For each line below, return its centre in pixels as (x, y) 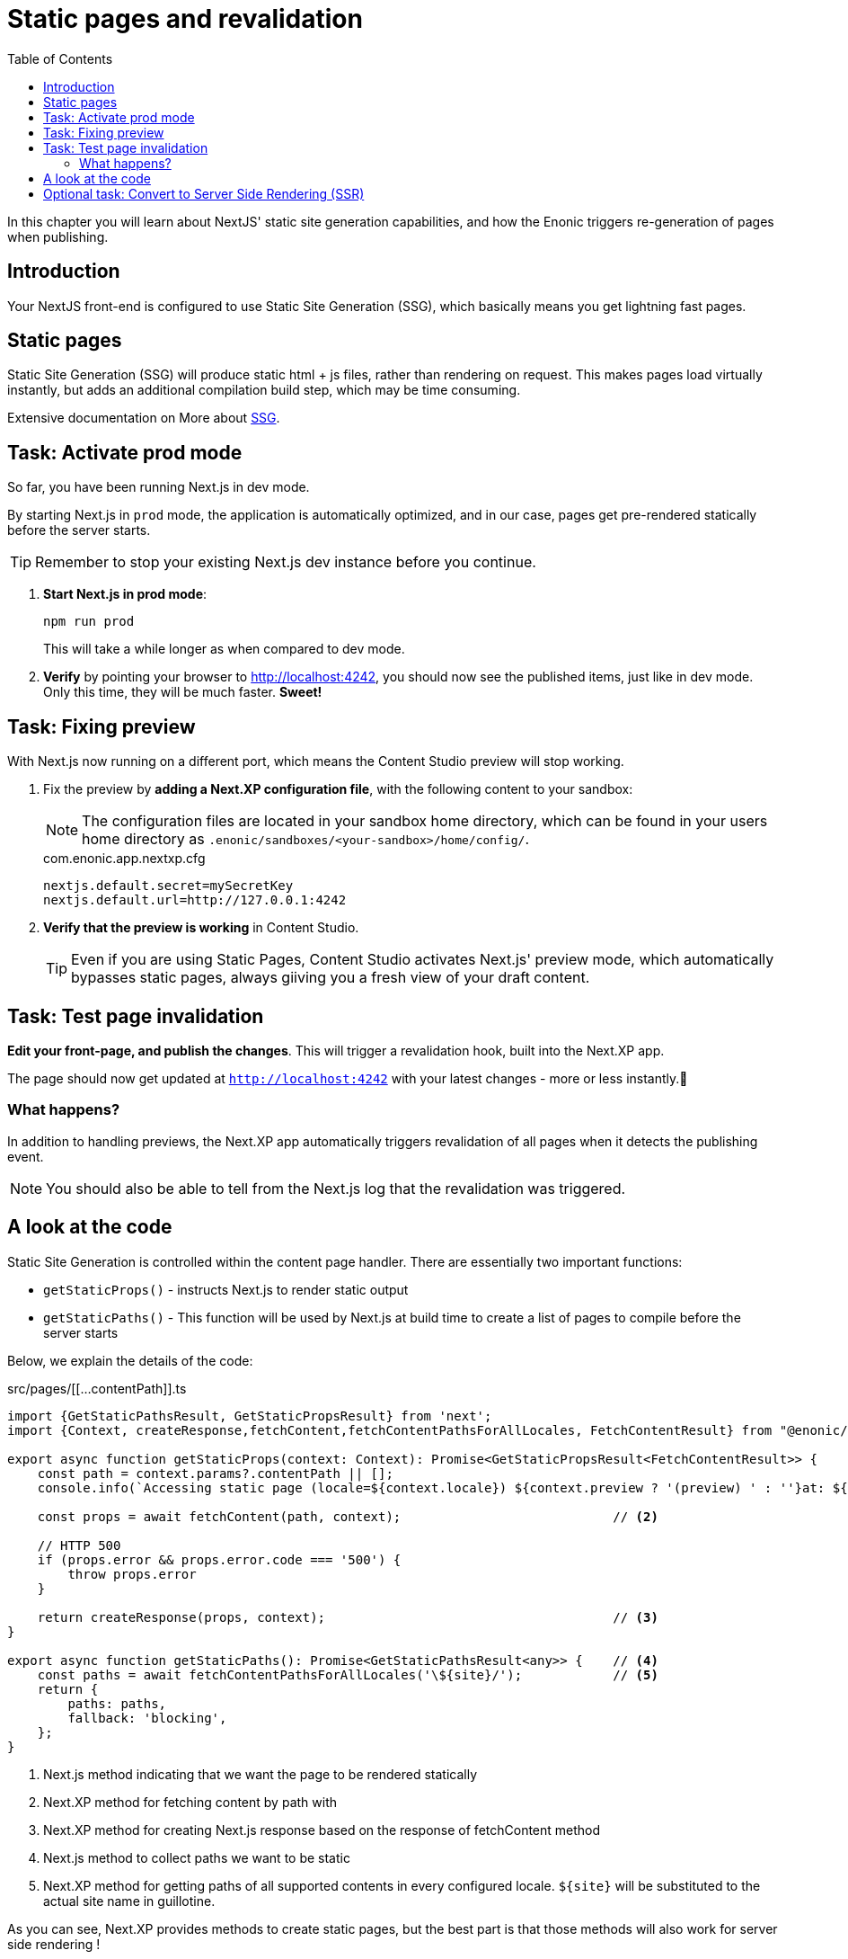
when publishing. (58, 236)
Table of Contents (60, 58)
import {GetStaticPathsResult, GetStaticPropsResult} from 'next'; (250, 1416)
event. (26, 1156)
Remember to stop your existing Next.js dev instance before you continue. (286, 562)
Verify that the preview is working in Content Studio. (201, 928)
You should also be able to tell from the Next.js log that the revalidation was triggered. (336, 1188)
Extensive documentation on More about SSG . (144, 418)
